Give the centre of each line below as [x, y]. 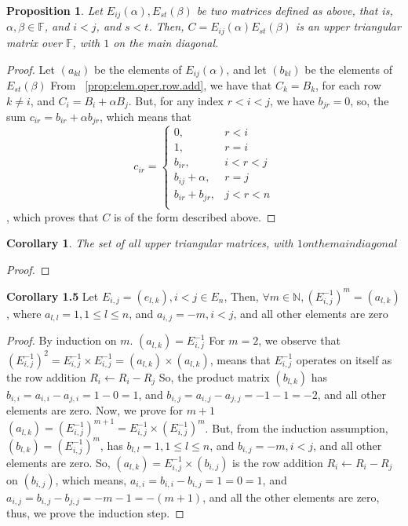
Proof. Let [31, 69]
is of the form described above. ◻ [195, 216]
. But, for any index [176, 100]
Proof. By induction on [62, 340]
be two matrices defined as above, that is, [295, 10]
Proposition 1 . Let [55, 10]
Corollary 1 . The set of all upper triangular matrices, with [150, 243]
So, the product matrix [214, 376]
